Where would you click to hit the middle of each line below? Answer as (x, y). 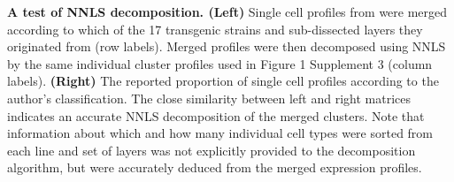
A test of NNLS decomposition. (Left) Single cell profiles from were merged (227, 11)
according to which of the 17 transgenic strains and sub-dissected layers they (215, 29)
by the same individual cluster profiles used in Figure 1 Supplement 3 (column (220, 63)
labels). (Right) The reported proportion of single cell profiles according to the (223, 81)
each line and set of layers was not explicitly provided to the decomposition (212, 150)
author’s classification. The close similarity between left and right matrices (209, 98)
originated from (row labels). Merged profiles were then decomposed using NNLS (227, 46)
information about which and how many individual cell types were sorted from (220, 133)
